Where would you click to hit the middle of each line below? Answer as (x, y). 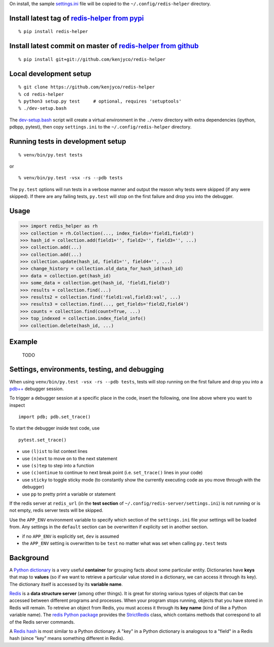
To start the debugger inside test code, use (55, 428)
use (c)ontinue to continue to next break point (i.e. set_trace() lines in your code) (112, 473)
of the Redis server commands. (42, 622)
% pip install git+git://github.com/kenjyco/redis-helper (92, 59)
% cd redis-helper (41, 94)
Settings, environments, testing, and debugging (87, 369)
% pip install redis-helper (53, 31)
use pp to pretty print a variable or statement (69, 494)
